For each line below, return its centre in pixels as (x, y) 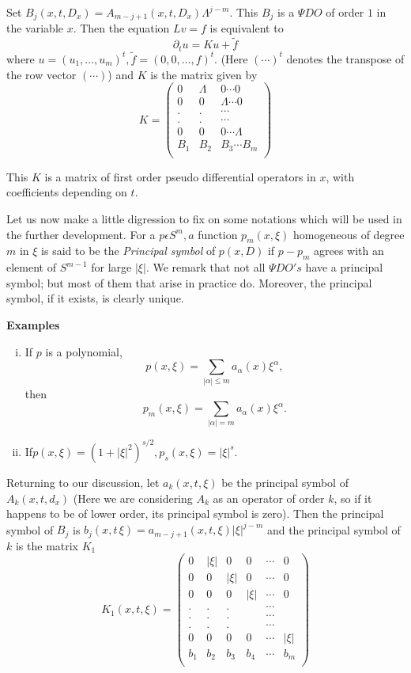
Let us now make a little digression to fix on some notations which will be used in (204, 219)
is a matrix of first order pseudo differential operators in (180, 176)
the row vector (41, 74)
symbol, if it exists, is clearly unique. (95, 298)
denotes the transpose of (345, 58)
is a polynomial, (84, 351)
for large (111, 267)
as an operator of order (269, 498)
